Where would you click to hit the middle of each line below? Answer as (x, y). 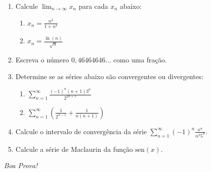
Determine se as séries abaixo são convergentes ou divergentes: (109, 76)
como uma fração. (140, 59)
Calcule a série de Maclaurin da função (74, 149)
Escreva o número (42, 59)
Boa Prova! (21, 165)
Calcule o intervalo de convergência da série (81, 131)
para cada (93, 6)
